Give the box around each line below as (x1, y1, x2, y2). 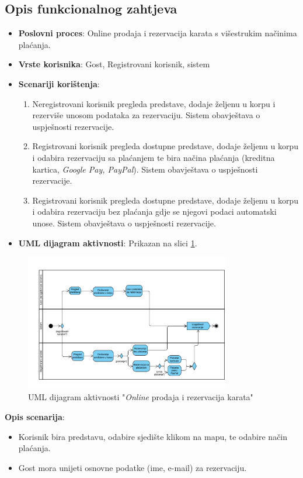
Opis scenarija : (5, 410, 65, 422)
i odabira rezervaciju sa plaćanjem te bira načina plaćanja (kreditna (32, 151, 275, 163)
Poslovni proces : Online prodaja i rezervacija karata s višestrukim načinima (18, 27, 297, 39)
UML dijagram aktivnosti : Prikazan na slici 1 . (18, 236, 197, 249)
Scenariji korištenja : (18, 77, 100, 90)
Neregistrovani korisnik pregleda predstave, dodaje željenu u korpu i (32, 97, 276, 109)
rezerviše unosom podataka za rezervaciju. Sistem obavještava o (32, 109, 260, 121)
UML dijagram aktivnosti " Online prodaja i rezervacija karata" (28, 391, 253, 403)
